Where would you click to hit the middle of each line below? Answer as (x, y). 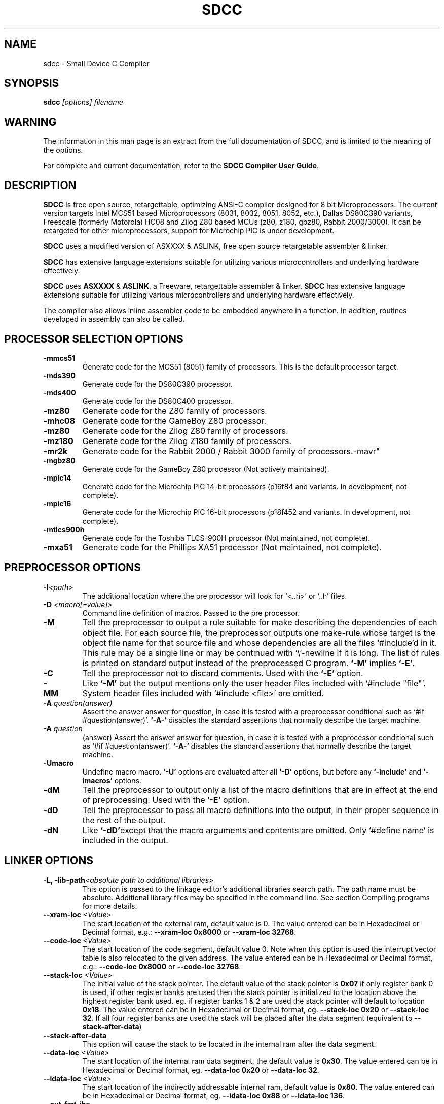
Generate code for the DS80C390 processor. (157, 384)
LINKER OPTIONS (49, 861)
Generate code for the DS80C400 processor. (158, 401)
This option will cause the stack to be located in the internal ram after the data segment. (229, 1044)
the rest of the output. (124, 820)
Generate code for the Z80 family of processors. (175, 410)
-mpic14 (57, 477)
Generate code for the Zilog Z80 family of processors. (185, 431)
